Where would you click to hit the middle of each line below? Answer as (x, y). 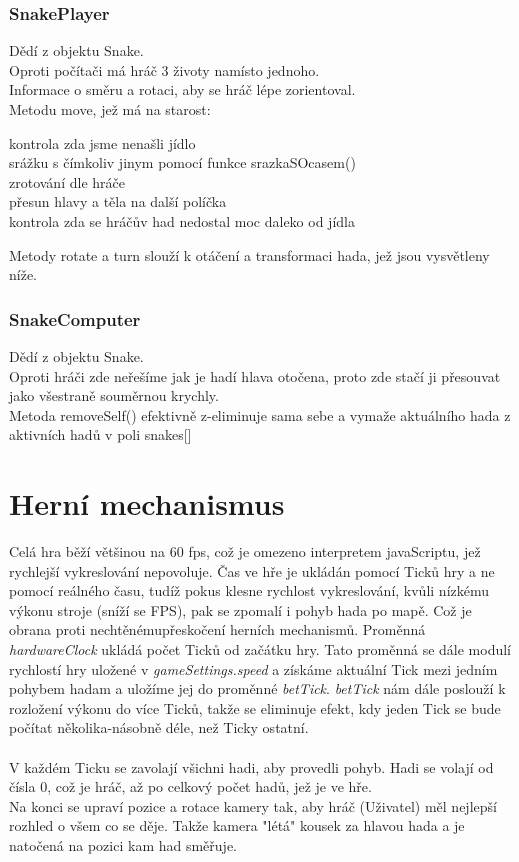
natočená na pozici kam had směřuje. (123, 844)
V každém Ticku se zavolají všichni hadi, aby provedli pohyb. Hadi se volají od (251, 766)
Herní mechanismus (147, 503)
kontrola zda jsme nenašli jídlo (102, 142)
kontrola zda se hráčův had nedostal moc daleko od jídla (182, 220)
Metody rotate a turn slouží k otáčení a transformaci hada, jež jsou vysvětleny (249, 254)
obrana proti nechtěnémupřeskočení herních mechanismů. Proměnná (217, 629)
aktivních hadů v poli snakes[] (100, 434)
